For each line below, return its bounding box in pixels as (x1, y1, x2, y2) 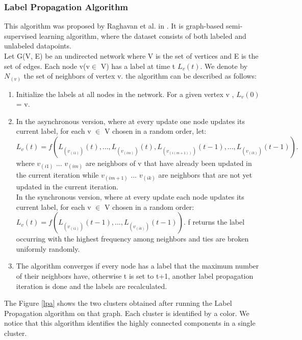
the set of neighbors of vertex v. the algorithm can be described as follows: (23, 70, 257, 81)
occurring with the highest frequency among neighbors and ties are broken (16, 233, 249, 244)
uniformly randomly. (16, 243, 80, 254)
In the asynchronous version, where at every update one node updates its (16, 115, 245, 126)
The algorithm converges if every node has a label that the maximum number (16, 260, 259, 271)
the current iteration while (16, 169, 99, 180)
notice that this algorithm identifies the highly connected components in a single (4, 318, 256, 328)
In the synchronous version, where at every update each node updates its (16, 191, 244, 202)
